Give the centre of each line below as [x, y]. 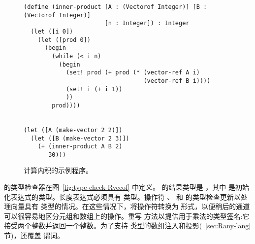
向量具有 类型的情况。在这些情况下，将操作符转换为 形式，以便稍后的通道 [130, 206]
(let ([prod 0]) [64, 40]
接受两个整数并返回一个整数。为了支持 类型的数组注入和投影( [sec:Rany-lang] [127, 226]
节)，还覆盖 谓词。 [34, 235]
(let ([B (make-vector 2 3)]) [80, 138]
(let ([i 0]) [52, 31]
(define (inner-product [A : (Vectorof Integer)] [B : [115, 7]
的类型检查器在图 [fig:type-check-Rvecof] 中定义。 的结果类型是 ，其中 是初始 [127, 187]
